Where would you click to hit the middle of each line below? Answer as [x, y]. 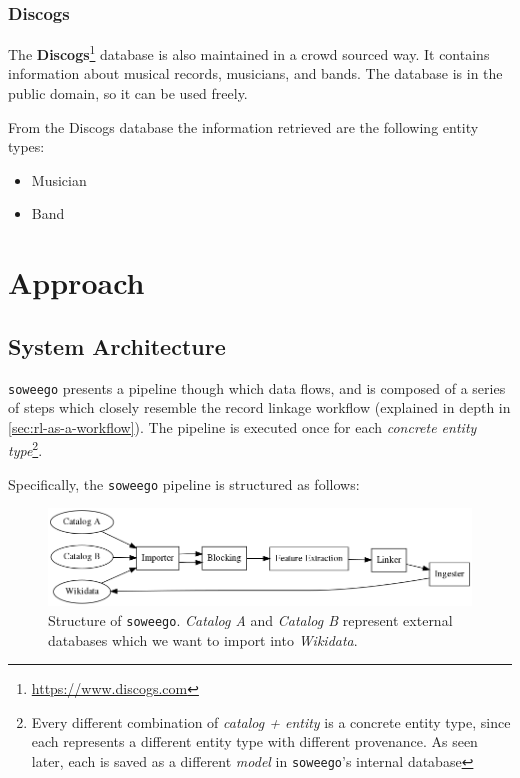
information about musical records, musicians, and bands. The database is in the [255, 73]
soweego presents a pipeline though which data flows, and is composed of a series [257, 387]
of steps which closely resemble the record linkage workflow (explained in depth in [259, 407]
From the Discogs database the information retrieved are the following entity [243, 126]
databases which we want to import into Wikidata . [203, 639]
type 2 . [25, 449]
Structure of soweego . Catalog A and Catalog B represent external [250, 619]
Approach [76, 282]
